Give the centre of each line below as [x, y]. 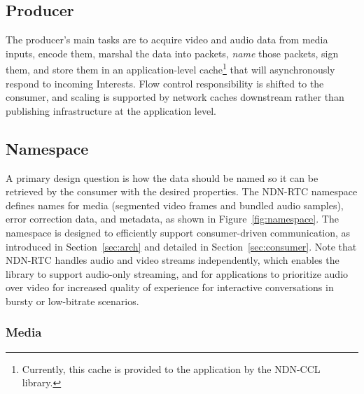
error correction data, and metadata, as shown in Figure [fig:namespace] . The [172, 219]
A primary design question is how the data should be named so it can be [162, 177]
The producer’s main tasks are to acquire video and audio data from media [167, 40]
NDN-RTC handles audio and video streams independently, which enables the [173, 260]
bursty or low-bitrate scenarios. [72, 301]
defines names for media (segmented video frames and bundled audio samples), [175, 205]
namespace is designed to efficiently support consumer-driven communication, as [178, 232]
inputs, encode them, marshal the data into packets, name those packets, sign [172, 53]
